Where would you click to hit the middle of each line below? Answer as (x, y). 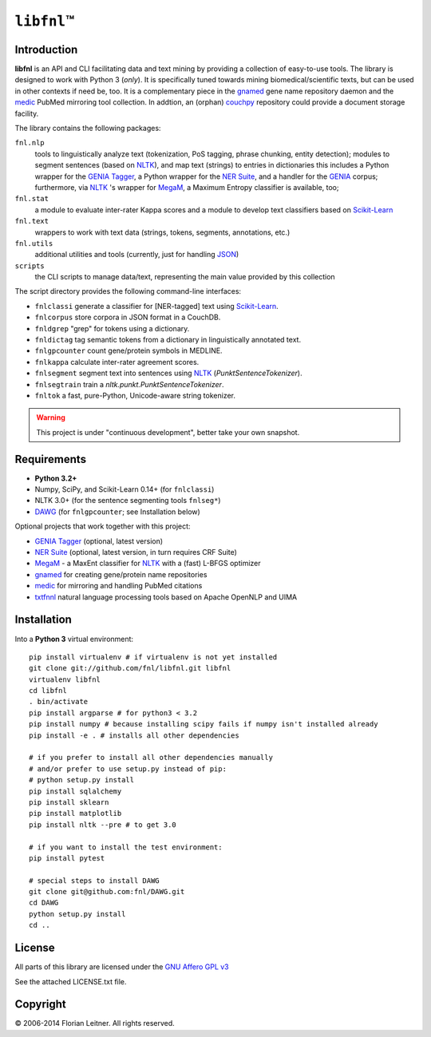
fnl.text (32, 221)
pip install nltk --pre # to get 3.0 (103, 825)
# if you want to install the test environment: (126, 847)
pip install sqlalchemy (75, 791)
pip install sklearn (69, 802)
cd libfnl (48, 691)
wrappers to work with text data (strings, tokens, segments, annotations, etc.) (162, 232)
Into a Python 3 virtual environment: (74, 639)
